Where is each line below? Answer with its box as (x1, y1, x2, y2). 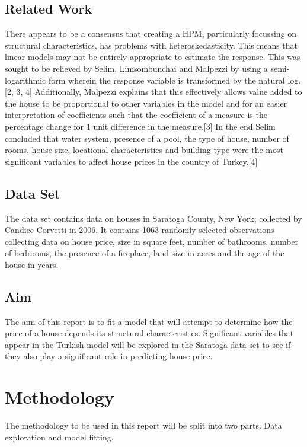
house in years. (5, 258, 59, 270)
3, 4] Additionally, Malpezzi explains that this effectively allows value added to (16, 85, 302, 98)
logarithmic (5, 74, 46, 86)
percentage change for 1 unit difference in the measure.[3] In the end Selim (5, 120, 276, 132)
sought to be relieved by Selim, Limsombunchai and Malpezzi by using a (5, 62, 268, 74)
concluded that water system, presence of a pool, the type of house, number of (5, 132, 289, 144)
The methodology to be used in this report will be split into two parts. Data (5, 419, 282, 432)
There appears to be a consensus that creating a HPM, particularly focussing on (5, 27, 297, 40)
